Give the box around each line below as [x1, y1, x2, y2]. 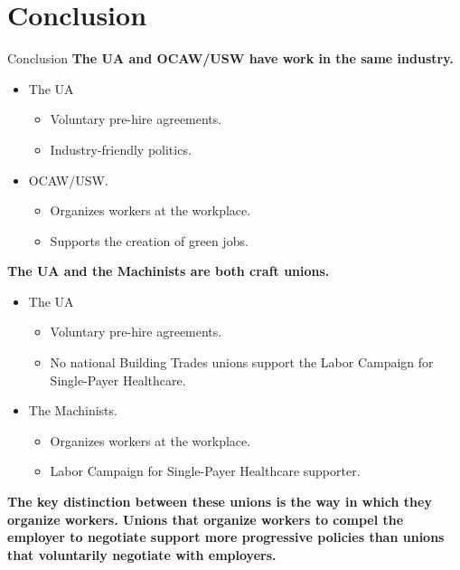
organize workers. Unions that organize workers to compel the [7, 509, 404, 528]
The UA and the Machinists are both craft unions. [7, 261, 330, 280]
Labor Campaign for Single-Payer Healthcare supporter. [50, 461, 361, 480]
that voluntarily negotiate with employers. [7, 545, 277, 564]
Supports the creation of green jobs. [50, 231, 249, 250]
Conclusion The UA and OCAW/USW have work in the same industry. [7, 49, 454, 68]
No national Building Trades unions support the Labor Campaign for [50, 353, 434, 372]
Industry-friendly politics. [50, 139, 192, 158]
